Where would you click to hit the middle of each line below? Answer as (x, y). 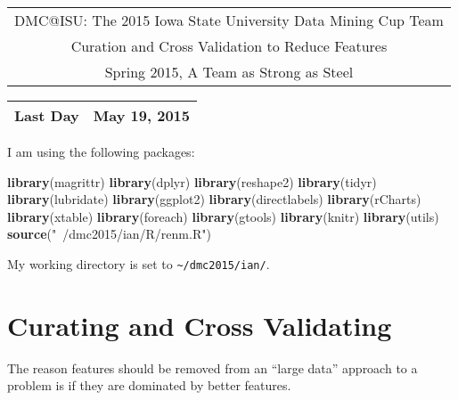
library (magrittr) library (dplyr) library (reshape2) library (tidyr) (192, 181)
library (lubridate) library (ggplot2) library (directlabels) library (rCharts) (214, 199)
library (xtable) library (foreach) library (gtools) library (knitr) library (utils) (223, 216)
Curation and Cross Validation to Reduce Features (229, 46)
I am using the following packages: (101, 151)
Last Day (47, 115)
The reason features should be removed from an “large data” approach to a (213, 367)
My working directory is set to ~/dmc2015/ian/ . (139, 263)
